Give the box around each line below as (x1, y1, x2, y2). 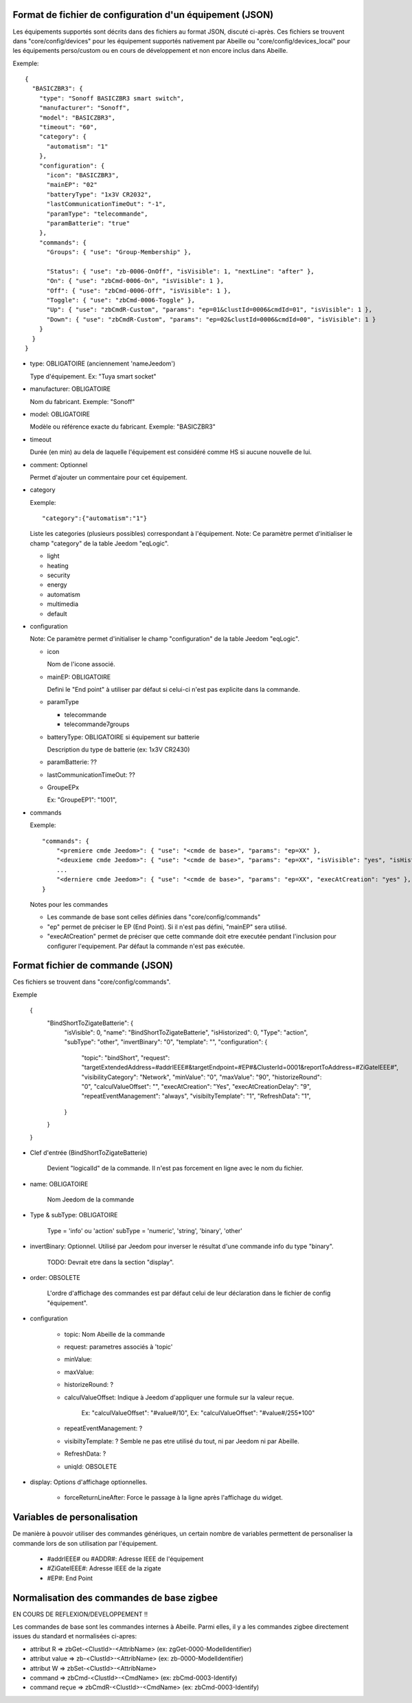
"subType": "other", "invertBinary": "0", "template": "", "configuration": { (64, 1038, 268, 1046)
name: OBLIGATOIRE (30, 1180, 89, 1188)
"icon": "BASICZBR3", (46, 171, 119, 179)
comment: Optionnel (30, 460, 88, 469)
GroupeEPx (47, 783, 79, 791)
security (47, 571, 71, 580)
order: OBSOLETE (30, 1274, 80, 1282)
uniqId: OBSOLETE (64, 1462, 117, 1470)
